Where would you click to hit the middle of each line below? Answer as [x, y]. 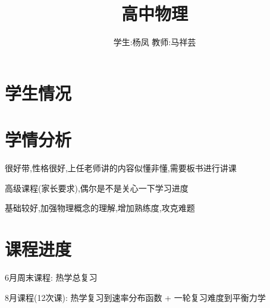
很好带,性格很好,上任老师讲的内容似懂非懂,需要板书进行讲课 [121, 168]
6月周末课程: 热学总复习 [51, 277]
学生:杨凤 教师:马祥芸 [155, 42]
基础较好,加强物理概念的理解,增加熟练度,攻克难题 [100, 208]
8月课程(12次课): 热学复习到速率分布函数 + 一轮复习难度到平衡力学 [135, 297]
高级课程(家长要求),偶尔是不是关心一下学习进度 [97, 188]
